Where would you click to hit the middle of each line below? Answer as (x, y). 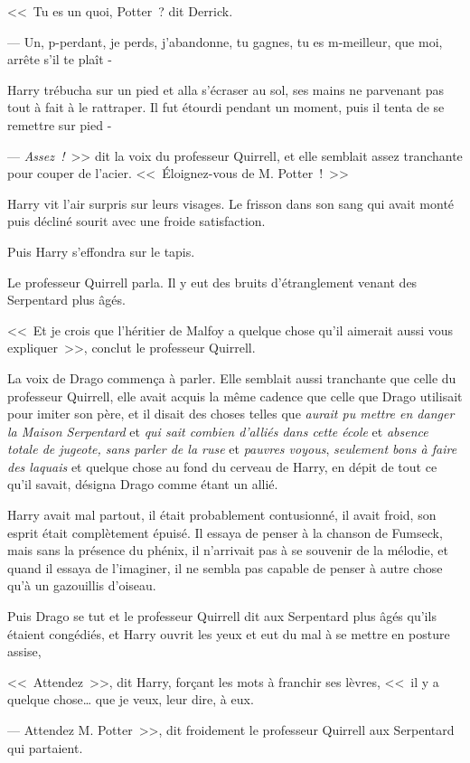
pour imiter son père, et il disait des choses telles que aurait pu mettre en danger (231, 414)
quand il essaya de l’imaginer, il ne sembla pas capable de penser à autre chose (225, 567)
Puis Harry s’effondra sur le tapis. (101, 251)
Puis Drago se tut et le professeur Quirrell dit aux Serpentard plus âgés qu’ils (222, 616)
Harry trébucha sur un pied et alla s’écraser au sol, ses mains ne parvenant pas (226, 89)
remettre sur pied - (60, 124)
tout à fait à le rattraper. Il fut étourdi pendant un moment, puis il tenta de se (226, 107)
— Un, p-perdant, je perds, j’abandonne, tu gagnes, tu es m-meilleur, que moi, (225, 41)
